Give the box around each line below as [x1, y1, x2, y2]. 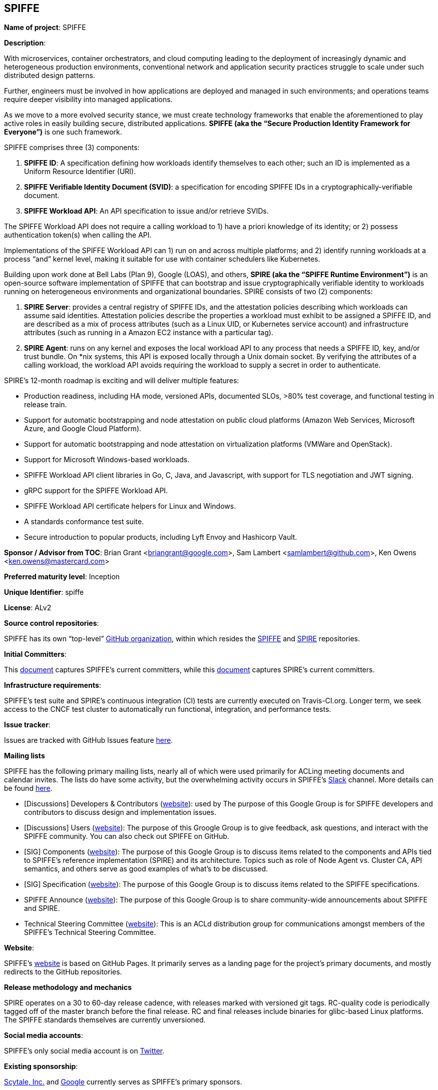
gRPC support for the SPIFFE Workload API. [24, 486, 168, 495]
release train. [24, 400, 67, 409]
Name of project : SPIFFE [4, 23, 86, 32]
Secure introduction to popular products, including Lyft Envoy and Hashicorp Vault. [24, 533, 297, 542]
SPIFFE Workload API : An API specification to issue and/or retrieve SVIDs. [24, 207, 269, 216]
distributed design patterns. [4, 71, 95, 80]
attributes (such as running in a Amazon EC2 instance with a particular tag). [24, 328, 273, 337]
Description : [4, 39, 46, 48]
